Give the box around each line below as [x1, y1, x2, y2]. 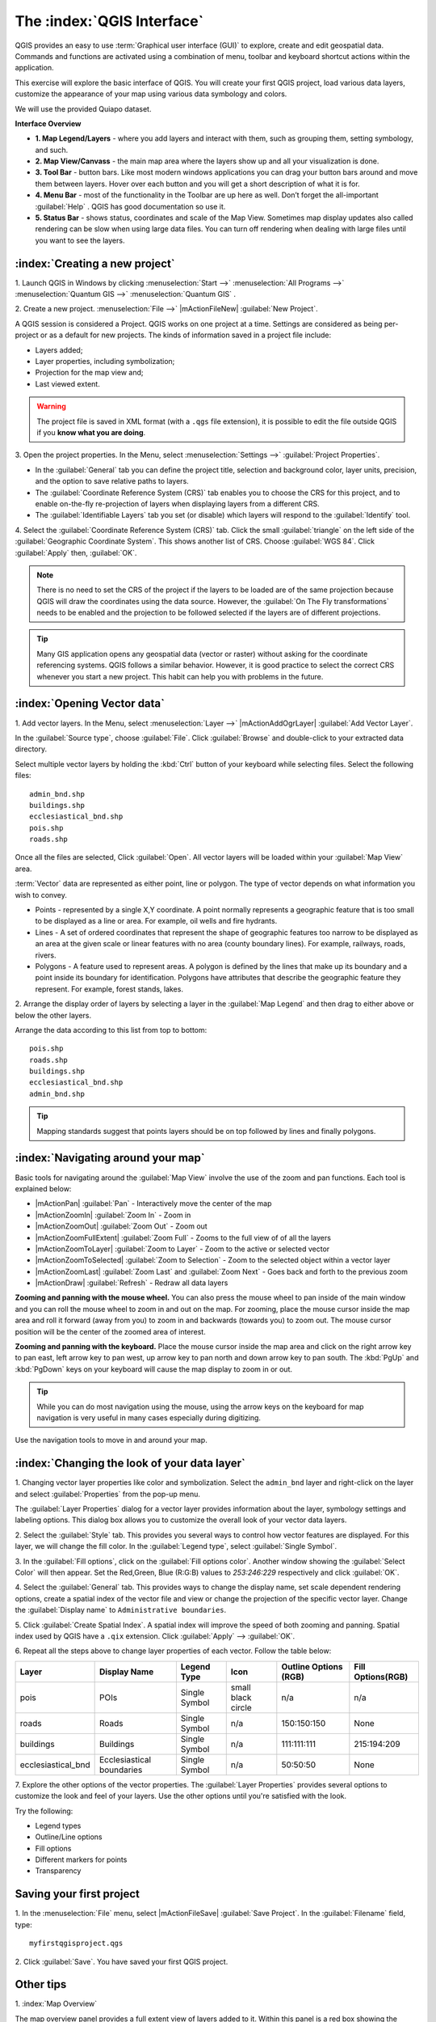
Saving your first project [15, 1887, 140, 1901]
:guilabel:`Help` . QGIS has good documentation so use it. [35, 201, 226, 211]
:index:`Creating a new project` [15, 256, 175, 270]
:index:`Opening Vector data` [15, 696, 166, 711]
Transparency [35, 1866, 82, 1876]
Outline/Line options [35, 1832, 103, 1842]
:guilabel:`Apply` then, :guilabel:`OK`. [15, 548, 137, 557]
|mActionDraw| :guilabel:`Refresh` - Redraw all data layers [35, 1278, 228, 1288]
